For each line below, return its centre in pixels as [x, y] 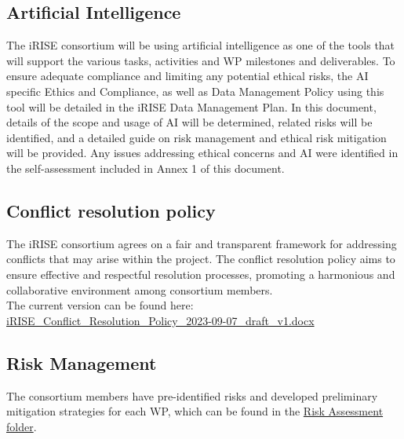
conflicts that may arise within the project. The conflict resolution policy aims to [201, 259]
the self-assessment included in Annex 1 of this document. [146, 168]
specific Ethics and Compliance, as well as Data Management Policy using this [195, 91]
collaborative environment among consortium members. [140, 289]
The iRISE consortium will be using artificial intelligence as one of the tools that [201, 45]
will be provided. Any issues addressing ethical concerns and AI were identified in [202, 153]
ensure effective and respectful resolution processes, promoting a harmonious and [201, 274]
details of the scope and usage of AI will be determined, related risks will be [189, 122]
